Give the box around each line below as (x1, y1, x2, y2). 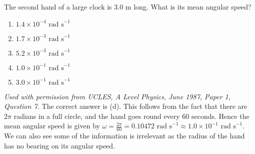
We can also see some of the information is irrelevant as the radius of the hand (4, 130, 245, 141)
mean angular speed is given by (4, 120, 100, 131)
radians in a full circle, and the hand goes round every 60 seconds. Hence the (13, 110, 249, 121)
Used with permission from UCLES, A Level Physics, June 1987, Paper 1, (4, 91, 231, 101)
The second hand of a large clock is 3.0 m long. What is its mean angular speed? (4, 2, 251, 12)
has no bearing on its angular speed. (4, 140, 115, 150)
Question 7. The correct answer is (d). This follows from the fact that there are (4, 101, 247, 111)
